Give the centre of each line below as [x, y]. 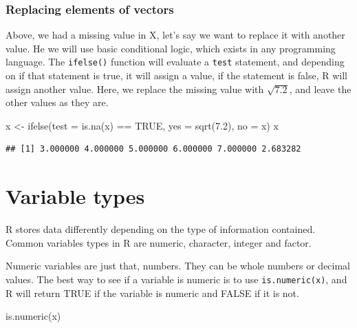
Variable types [75, 196]
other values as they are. [57, 102]
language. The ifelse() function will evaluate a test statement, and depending [175, 62]
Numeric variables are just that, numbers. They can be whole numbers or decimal [178, 266]
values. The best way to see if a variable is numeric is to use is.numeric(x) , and [176, 279]
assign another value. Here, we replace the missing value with [135, 89]
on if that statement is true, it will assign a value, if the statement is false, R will [176, 75]
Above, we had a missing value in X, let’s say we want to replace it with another [175, 35]
